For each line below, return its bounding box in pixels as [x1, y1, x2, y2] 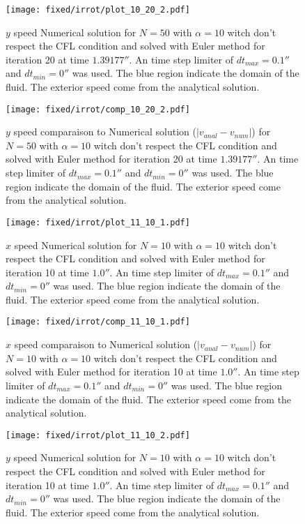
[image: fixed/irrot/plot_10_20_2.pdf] [6, 5, 190, 15]
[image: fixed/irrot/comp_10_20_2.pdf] [6, 104, 190, 114]
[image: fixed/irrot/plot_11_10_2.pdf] [6, 430, 190, 440]
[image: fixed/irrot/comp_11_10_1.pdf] [6, 317, 190, 327]
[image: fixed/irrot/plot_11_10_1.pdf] [6, 217, 190, 227]
